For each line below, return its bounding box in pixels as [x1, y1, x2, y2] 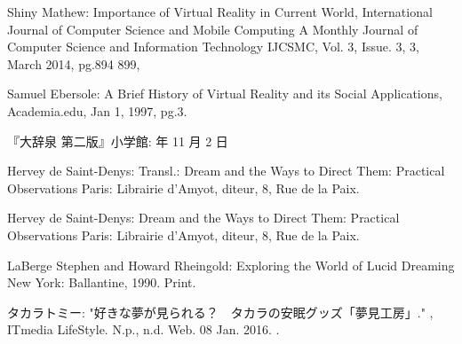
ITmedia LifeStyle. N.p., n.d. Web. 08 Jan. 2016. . [7, 320, 280, 339]
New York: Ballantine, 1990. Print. [7, 273, 196, 292]
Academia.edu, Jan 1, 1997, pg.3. [7, 101, 187, 120]
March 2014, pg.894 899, [7, 54, 140, 73]
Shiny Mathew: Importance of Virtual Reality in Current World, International [7, 3, 433, 20]
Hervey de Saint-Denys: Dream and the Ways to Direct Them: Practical [7, 208, 400, 227]
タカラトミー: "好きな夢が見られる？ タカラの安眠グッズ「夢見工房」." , [7, 302, 434, 321]
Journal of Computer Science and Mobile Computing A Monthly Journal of [7, 20, 418, 38]
